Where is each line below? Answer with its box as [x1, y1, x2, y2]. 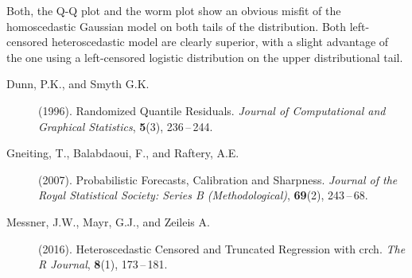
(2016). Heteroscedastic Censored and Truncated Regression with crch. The [38, 240, 406, 257]
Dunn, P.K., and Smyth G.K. [6, 75, 150, 92]
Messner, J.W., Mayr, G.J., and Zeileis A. [6, 213, 210, 230]
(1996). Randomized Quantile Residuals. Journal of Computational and [38, 102, 386, 118]
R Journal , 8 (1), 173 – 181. [38, 256, 168, 272]
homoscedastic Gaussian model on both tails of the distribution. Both [6, 17, 347, 34]
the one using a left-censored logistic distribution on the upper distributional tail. [6, 48, 403, 65]
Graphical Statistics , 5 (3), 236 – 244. [38, 118, 213, 134]
